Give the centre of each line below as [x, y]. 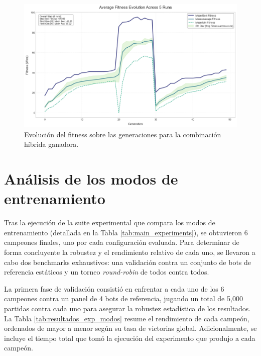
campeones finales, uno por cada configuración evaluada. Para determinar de [122, 242]
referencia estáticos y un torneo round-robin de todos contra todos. [107, 272]
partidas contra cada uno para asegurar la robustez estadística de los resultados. [127, 308]
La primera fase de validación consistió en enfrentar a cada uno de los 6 [114, 288]
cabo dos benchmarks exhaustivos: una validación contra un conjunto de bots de [128, 262]
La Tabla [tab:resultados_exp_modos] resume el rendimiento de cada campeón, [127, 318]
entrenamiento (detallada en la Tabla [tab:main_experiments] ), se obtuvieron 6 [126, 232]
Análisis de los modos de [91, 179]
